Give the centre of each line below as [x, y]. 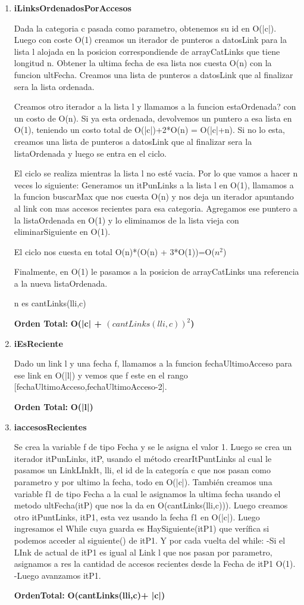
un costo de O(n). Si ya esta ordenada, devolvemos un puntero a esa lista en [153, 118]
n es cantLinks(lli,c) [50, 303]
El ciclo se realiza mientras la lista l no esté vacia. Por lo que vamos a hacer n [156, 173]
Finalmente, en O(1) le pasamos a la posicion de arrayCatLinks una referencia [156, 272]
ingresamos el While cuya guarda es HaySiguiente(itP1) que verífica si [142, 528]
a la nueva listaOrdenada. [61, 283]
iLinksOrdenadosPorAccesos [73, 8]
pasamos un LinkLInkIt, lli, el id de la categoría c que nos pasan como [142, 470]
